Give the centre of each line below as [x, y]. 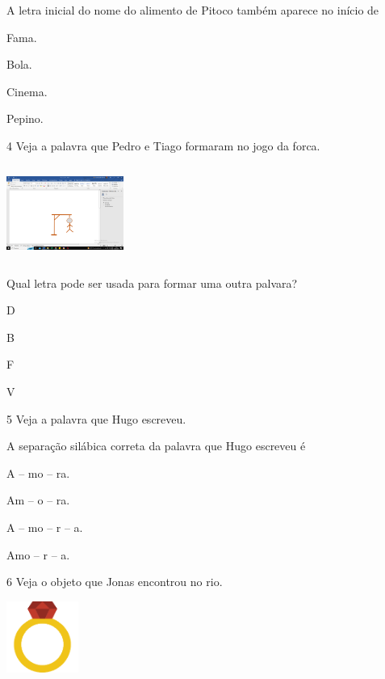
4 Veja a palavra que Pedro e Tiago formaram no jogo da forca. [163, 145]
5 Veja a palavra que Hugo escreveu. [96, 418]
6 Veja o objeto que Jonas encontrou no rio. [115, 582]
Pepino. [25, 118]
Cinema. [27, 91]
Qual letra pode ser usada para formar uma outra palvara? [152, 283]
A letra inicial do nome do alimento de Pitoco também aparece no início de [193, 10]
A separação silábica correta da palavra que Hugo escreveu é [156, 446]
